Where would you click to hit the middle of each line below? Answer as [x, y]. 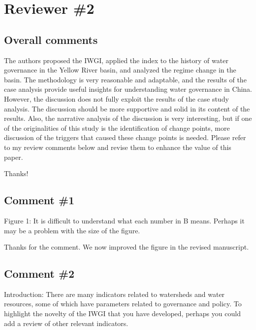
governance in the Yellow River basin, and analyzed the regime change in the [120, 70]
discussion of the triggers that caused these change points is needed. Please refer [125, 137]
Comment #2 [39, 274]
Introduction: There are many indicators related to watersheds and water [114, 294]
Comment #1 [39, 200]
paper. [14, 157]
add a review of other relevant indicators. [66, 323]
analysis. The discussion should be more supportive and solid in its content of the [127, 108]
